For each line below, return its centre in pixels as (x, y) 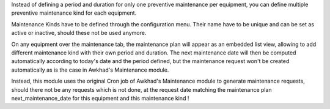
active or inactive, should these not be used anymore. (79, 33)
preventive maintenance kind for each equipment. (74, 13)
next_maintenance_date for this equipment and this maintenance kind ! (100, 98)
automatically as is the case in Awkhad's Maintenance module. (90, 70)
